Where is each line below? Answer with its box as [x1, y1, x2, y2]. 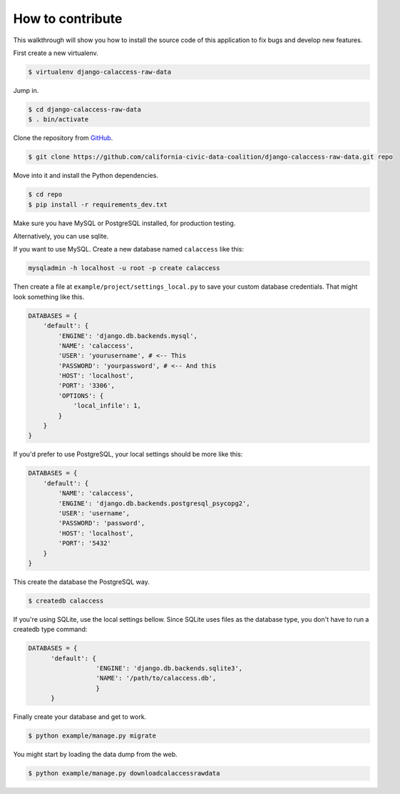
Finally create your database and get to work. [13, 713, 147, 721]
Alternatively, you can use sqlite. [13, 232, 109, 240]
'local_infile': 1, [73, 402, 142, 410]
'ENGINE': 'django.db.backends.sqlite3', [96, 665, 243, 672]
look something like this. [13, 292, 85, 301]
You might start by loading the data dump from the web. [13, 750, 178, 759]
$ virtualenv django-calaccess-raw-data [28, 68, 171, 76]
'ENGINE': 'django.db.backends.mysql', [58, 332, 198, 339]
